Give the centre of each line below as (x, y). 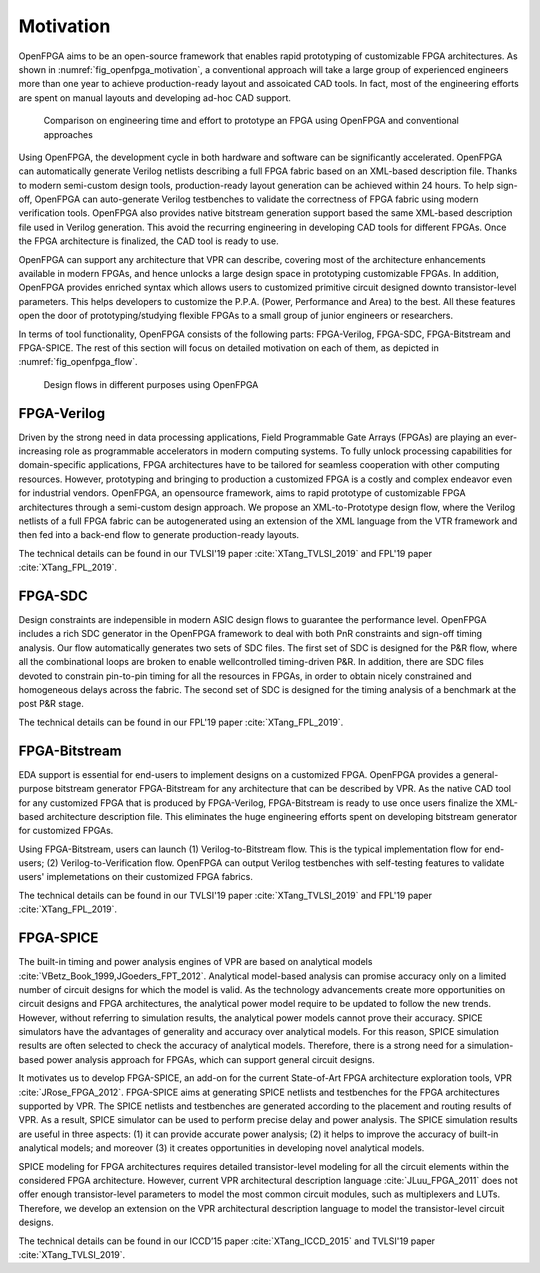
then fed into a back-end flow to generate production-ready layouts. (159, 535)
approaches (68, 134)
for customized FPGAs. (66, 831)
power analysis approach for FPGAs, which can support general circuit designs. (210, 1059)
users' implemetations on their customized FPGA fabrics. (136, 877)
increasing (40, 451)
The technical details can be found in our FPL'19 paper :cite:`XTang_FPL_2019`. (181, 722)
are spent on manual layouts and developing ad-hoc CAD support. (155, 97)
